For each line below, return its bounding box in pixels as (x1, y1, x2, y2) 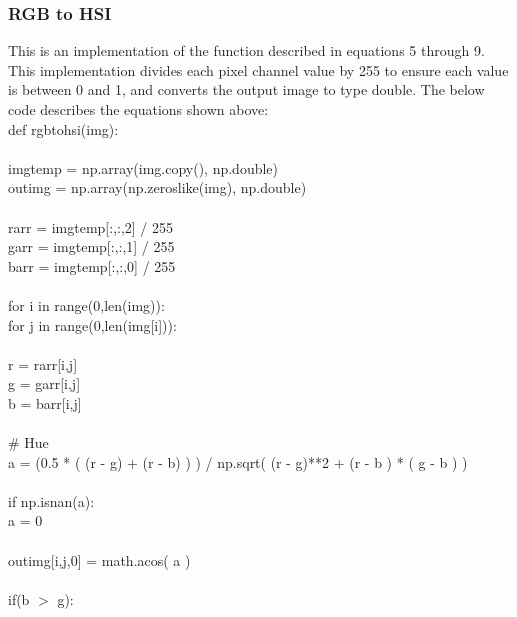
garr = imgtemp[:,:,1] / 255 (8, 236, 175, 257)
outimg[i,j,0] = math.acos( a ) (8, 549, 191, 570)
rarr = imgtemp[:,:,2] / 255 (8, 216, 174, 237)
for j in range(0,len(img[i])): (8, 314, 177, 335)
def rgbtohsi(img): (8, 118, 119, 139)
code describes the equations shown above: (8, 99, 269, 119)
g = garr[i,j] (8, 373, 81, 394)
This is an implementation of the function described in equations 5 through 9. (8, 40, 485, 61)
